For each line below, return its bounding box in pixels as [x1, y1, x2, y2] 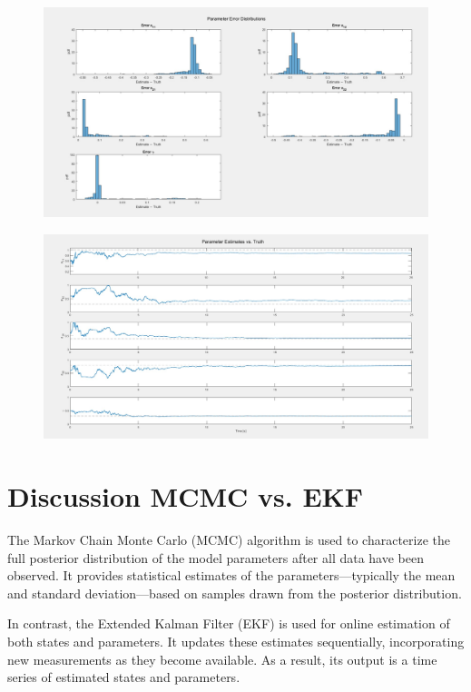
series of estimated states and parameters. [7, 667, 240, 687]
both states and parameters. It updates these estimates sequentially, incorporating [7, 631, 465, 650]
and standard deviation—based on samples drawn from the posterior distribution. [7, 583, 462, 602]
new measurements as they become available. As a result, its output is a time [7, 649, 437, 668]
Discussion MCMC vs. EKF [7, 478, 364, 515]
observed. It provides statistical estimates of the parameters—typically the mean [7, 566, 456, 585]
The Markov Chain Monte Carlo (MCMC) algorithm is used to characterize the [7, 530, 450, 549]
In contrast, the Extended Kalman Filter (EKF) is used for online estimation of [7, 614, 450, 633]
